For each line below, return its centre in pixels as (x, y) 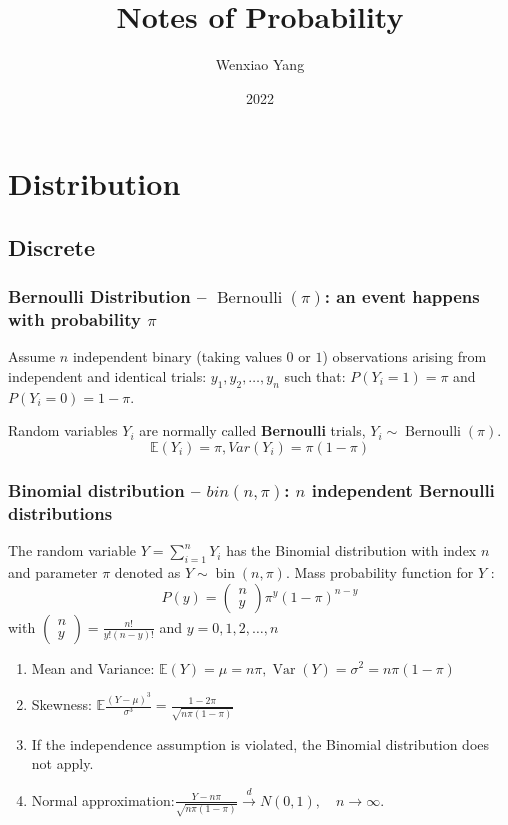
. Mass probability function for (379, 571)
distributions (60, 512)
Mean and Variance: (93, 667)
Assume (32, 356)
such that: (315, 376)
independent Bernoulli (403, 489)
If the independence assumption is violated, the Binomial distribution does (260, 743)
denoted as (147, 571)
